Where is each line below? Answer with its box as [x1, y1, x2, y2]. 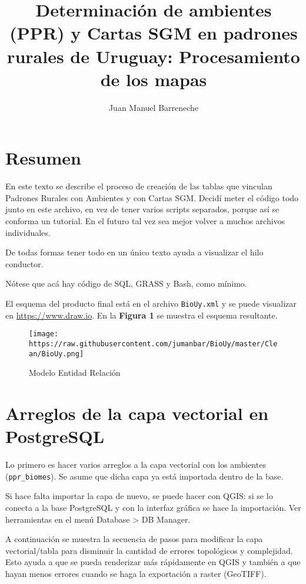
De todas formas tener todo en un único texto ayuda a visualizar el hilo [5, 246, 264, 258]
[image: [29, 330, 59, 339]
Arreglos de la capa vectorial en [5, 401, 269, 425]
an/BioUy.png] [29, 349, 84, 358]
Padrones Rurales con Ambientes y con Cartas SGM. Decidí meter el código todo [5, 191, 299, 204]
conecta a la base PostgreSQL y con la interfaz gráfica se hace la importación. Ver [5, 501, 301, 513]
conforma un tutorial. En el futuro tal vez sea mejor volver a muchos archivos [5, 215, 285, 227]
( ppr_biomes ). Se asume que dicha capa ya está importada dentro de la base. [5, 470, 284, 482]
